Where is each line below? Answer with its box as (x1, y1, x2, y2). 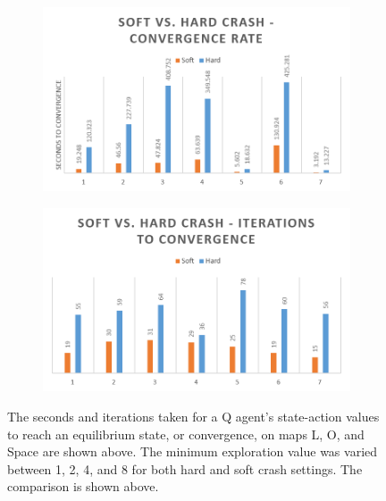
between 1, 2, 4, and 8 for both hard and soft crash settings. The (7, 459, 363, 478)
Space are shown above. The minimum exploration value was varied (7, 442, 378, 461)
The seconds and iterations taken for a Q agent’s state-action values (7, 407, 380, 426)
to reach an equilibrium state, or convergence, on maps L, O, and (7, 424, 365, 443)
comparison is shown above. (7, 477, 159, 496)
